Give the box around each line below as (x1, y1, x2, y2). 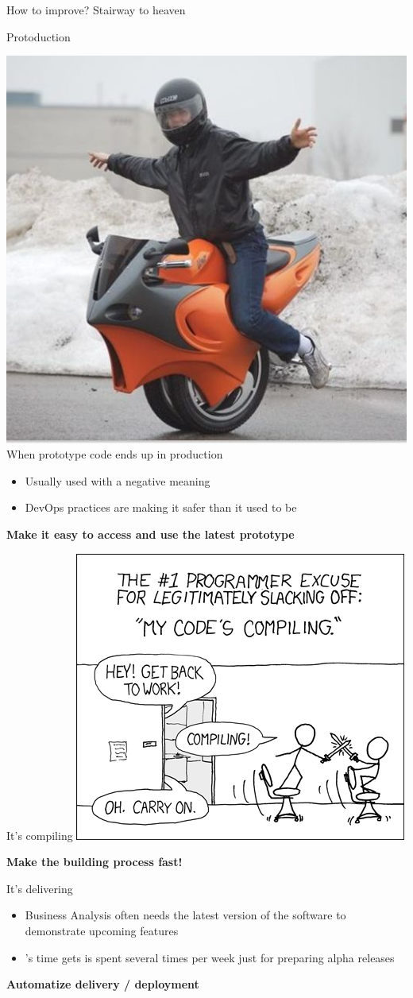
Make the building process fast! (6, 853, 183, 870)
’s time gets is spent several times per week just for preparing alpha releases (25, 949, 395, 965)
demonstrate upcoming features (25, 923, 179, 939)
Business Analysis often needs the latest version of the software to (25, 907, 346, 923)
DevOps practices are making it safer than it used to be (25, 499, 297, 516)
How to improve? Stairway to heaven (6, 2, 186, 17)
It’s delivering (6, 880, 73, 896)
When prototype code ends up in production (6, 446, 223, 462)
